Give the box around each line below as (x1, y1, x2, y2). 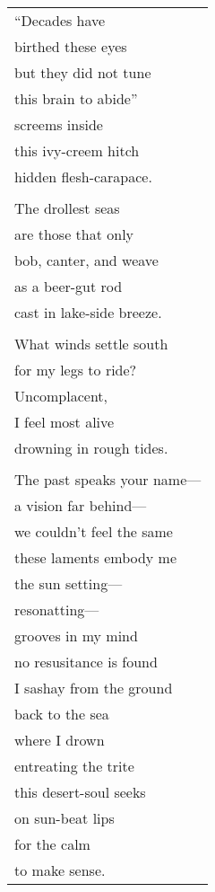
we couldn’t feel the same (14, 520, 173, 542)
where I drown (14, 729, 105, 750)
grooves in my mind (14, 624, 138, 646)
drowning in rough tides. (14, 437, 168, 458)
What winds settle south (14, 332, 168, 354)
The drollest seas (14, 197, 120, 218)
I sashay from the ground (14, 676, 173, 698)
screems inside (14, 113, 103, 135)
